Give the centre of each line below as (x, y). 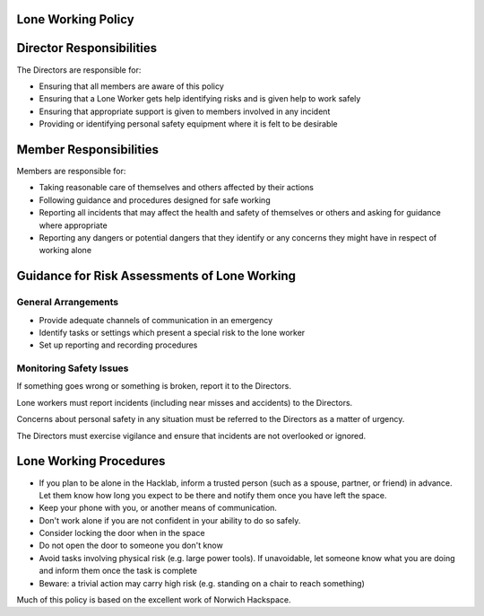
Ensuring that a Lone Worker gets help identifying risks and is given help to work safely (200, 99)
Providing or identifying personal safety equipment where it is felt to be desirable (188, 124)
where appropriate (73, 225)
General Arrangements (68, 303)
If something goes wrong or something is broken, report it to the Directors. (154, 386)
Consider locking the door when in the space (122, 533)
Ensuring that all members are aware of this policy (131, 86)
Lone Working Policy (75, 19)
